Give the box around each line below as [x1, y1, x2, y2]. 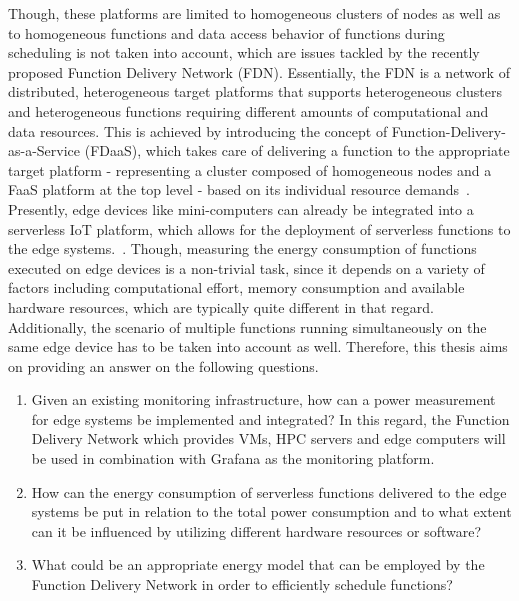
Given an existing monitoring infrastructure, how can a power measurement [31, 389, 496, 410]
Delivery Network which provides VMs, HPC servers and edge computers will [31, 428, 506, 449]
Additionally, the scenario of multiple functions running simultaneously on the [8, 316, 487, 337]
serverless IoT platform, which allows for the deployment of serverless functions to [8, 218, 511, 239]
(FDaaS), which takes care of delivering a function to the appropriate [84, 140, 510, 161]
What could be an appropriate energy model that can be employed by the [31, 554, 485, 575]
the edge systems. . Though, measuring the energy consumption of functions [8, 238, 477, 259]
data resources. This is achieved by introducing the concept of [8, 120, 388, 141]
